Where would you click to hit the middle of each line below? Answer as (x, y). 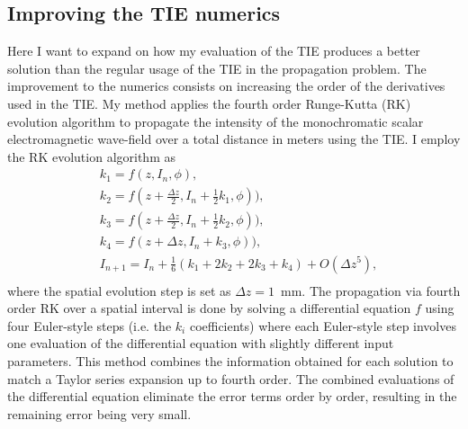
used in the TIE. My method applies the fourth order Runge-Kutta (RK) (209, 103)
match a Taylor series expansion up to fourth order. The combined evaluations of (231, 378)
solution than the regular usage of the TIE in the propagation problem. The (217, 68)
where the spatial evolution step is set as (119, 290)
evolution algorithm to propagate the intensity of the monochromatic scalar (216, 121)
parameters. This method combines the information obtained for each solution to (230, 360)
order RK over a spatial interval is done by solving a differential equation (209, 308)
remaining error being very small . (99, 413)
